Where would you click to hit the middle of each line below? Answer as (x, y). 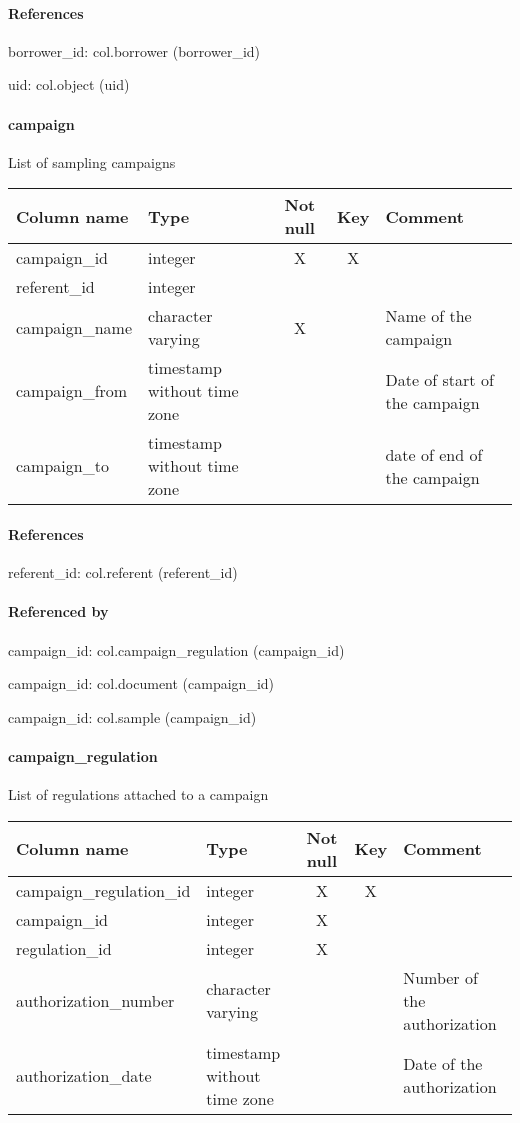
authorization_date (84, 1075)
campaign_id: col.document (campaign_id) (141, 683)
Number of (440, 977)
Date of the (443, 1064)
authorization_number (95, 1000)
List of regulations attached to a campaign (138, 794)
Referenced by (58, 611)
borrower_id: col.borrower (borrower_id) (134, 50)
